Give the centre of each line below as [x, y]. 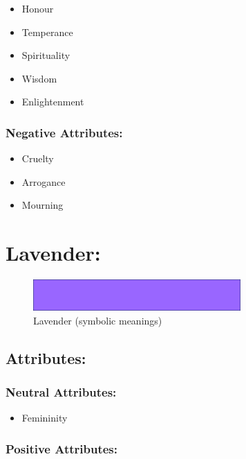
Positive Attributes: [61, 448]
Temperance [47, 32]
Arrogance [44, 181]
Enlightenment [53, 102]
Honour [38, 8]
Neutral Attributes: [61, 391]
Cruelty [38, 158]
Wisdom [39, 78]
